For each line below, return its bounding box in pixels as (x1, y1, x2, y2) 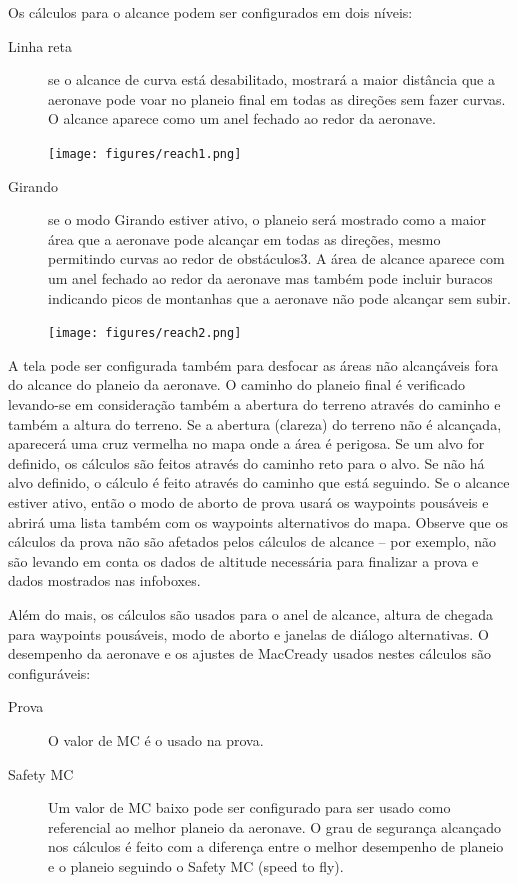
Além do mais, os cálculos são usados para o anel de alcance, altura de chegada (8, 603, 494, 624)
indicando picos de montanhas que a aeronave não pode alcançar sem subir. (48, 287, 511, 308)
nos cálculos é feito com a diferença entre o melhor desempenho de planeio (48, 836, 504, 857)
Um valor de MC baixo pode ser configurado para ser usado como (48, 797, 451, 818)
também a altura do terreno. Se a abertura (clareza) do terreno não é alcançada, (8, 413, 502, 434)
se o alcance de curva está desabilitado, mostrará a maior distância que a (48, 69, 495, 90)
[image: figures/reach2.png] (48, 326, 242, 341)
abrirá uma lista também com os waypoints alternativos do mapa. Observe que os (8, 511, 508, 532)
